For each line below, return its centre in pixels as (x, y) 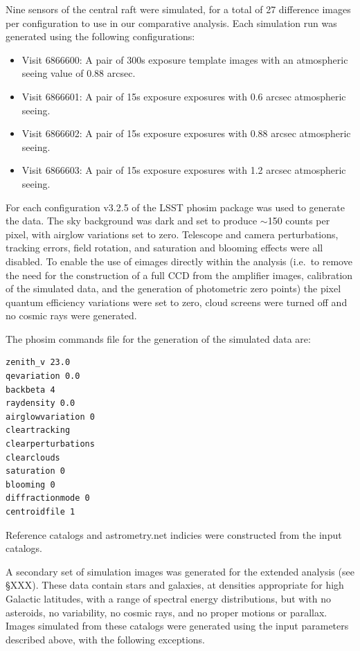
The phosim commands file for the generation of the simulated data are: (158, 338)
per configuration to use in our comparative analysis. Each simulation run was (171, 23)
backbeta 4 (30, 390)
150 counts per (299, 221)
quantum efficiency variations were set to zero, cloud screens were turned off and (177, 302)
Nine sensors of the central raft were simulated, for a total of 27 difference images (178, 9)
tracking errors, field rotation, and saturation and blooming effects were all (164, 248)
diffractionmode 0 (48, 498)
